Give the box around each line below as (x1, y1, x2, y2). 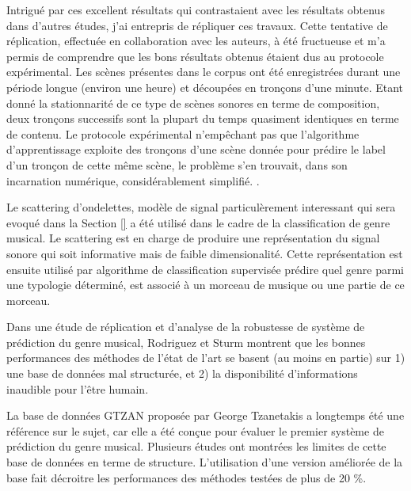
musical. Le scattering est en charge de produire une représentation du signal (6, 230, 380, 246)
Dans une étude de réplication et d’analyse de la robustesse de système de (6, 318, 365, 335)
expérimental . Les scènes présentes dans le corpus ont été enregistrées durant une (6, 63, 401, 80)
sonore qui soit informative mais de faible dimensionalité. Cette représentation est (6, 245, 403, 261)
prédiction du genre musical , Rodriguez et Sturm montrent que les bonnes (6, 333, 366, 350)
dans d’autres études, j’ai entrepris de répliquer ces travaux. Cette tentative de (6, 17, 388, 33)
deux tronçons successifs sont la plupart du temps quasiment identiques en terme (6, 110, 399, 127)
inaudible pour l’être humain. (6, 380, 149, 397)
